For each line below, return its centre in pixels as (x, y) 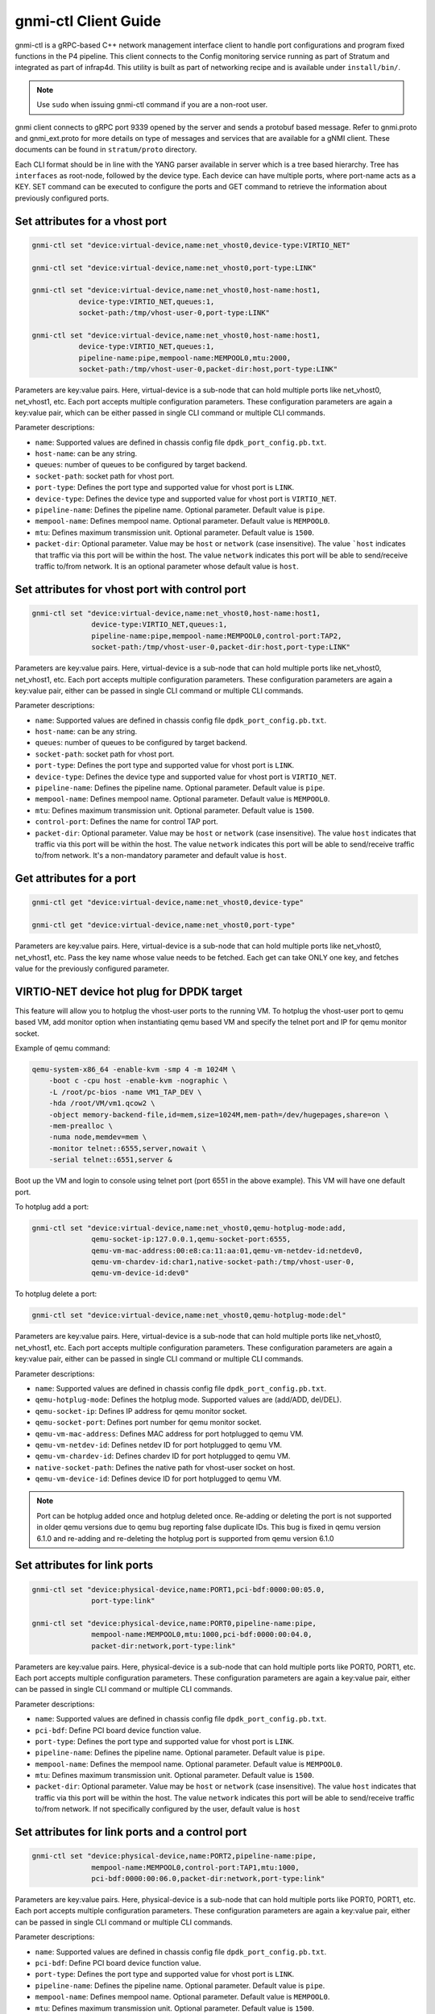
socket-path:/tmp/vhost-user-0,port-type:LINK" (174, 313)
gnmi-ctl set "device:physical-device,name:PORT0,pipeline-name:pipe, (174, 1623)
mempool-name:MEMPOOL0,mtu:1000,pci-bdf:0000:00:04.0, (202, 1635)
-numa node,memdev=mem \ (98, 1137)
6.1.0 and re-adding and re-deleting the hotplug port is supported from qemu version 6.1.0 (185, 1538)
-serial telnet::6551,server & (110, 1160)
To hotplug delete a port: (56, 1294)
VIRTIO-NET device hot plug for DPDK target (129, 991)
